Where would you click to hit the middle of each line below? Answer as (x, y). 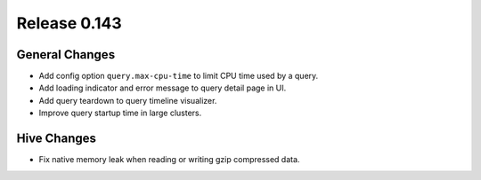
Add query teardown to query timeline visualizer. (128, 100)
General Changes (66, 55)
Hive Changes (57, 139)
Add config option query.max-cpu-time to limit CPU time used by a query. (179, 76)
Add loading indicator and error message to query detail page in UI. (163, 88)
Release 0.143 (69, 23)
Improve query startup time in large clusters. (120, 113)
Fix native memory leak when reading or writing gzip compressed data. (169, 160)
